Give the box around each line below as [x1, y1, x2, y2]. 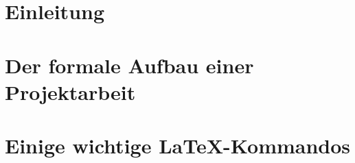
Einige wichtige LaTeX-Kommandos [5, 131, 351, 160]
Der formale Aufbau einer [5, 51, 254, 79]
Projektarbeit [5, 77, 136, 105]
